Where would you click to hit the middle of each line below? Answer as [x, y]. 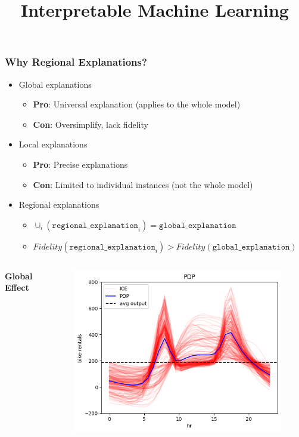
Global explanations [55, 84]
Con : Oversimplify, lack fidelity [91, 124]
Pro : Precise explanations [80, 164]
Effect [17, 287]
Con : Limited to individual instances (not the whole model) [143, 184]
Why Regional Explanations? [76, 62]
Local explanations [53, 144]
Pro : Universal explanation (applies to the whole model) [137, 104]
